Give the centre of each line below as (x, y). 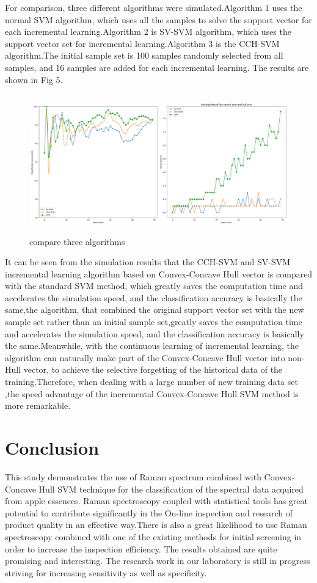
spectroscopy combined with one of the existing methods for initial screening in (153, 536)
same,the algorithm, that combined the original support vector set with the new (155, 310)
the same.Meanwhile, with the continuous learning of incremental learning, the (152, 346)
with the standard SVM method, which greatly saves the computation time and (154, 286)
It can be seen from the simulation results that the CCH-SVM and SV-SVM (148, 262)
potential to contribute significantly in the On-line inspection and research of (149, 512)
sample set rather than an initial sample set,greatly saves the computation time (154, 322)
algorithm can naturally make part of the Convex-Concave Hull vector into (145, 357)
